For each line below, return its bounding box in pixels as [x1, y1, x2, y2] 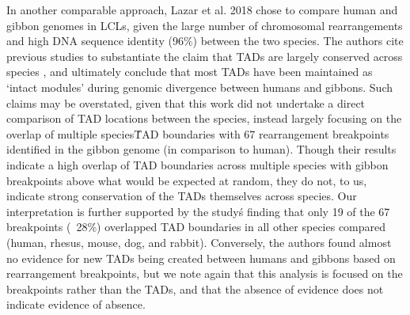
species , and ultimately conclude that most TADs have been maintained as [6, 63, 373, 80]
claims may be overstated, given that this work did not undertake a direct [6, 94, 366, 111]
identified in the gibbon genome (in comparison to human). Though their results [6, 141, 397, 157]
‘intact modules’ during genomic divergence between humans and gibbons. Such [6, 78, 393, 95]
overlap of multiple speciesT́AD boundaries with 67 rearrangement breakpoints [6, 125, 389, 142]
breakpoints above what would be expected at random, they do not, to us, [6, 172, 367, 188]
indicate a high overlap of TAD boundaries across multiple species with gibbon [6, 156, 389, 173]
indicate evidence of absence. [6, 296, 146, 313]
